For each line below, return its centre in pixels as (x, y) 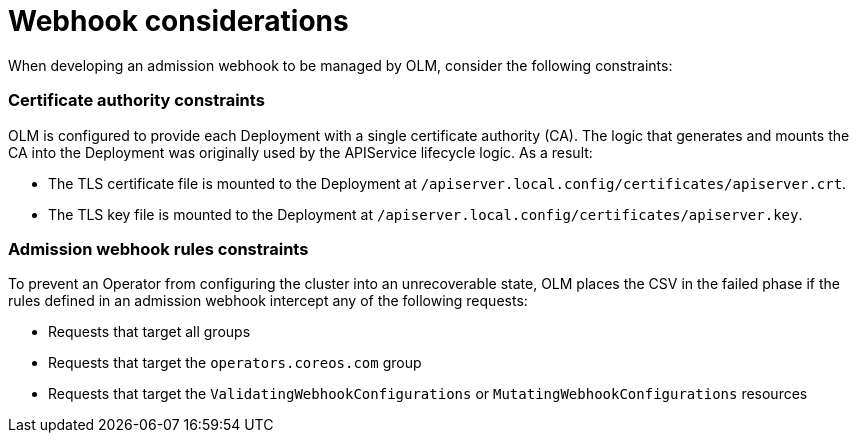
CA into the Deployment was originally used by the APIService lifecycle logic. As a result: (300, 152)
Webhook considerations (178, 21)
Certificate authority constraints (136, 100)
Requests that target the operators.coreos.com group (235, 363)
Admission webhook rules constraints (158, 248)
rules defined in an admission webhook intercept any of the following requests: (268, 301)
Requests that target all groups (149, 332)
